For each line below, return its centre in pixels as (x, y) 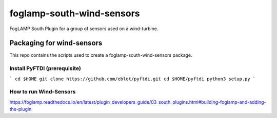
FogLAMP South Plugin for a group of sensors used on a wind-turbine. (84, 29)
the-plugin (21, 109)
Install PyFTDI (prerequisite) (45, 68)
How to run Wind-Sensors (43, 92)
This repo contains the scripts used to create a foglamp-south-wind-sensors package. (101, 55)
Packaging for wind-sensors (56, 43)
